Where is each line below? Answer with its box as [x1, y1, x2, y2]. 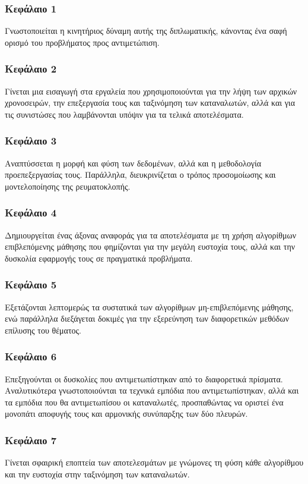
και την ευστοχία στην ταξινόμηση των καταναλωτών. [5, 467, 190, 480]
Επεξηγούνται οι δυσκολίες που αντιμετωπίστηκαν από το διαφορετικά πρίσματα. [5, 372, 283, 385]
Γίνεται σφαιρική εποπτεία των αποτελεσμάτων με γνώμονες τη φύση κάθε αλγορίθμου [5, 456, 304, 469]
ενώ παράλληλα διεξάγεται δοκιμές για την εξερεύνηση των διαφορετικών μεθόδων [5, 312, 289, 325]
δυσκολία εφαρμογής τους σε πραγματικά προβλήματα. [5, 252, 193, 264]
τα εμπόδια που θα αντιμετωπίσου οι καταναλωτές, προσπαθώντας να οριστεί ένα [5, 395, 284, 408]
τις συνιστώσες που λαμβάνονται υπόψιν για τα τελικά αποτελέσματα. [5, 108, 244, 120]
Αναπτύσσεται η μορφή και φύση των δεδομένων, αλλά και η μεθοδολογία [5, 156, 261, 169]
